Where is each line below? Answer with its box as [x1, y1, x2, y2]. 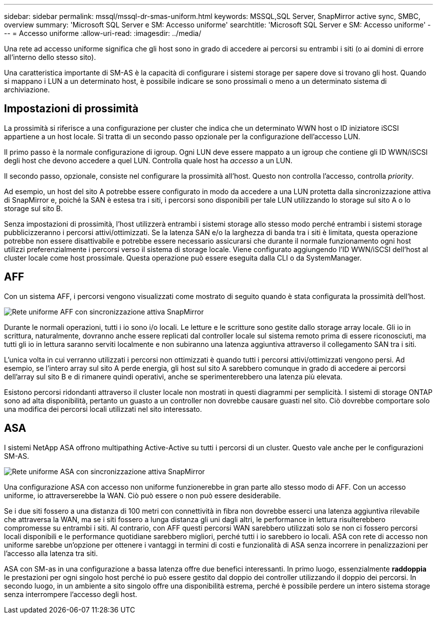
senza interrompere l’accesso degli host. [4, 590, 137, 599]
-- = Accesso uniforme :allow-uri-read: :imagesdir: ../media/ [4, 29, 202, 37]
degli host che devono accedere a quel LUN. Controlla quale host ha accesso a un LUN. [4, 156, 293, 165]
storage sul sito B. [4, 204, 63, 213]
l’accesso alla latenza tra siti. [4, 549, 98, 558]
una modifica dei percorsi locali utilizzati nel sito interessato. [4, 404, 202, 413]
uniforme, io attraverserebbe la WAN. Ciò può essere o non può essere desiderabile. [4, 491, 281, 500]
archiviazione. [4, 85, 50, 94]
